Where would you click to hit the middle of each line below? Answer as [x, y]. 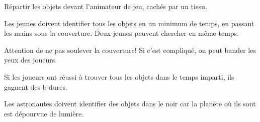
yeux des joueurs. [31, 60]
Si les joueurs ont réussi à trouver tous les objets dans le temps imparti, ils [119, 76]
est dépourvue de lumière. [44, 113]
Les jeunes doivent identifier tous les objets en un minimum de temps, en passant [129, 23]
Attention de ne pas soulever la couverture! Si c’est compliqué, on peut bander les [130, 50]
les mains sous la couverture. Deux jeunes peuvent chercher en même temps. [122, 33]
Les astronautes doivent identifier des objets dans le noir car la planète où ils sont [130, 104]
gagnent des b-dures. [36, 86]
